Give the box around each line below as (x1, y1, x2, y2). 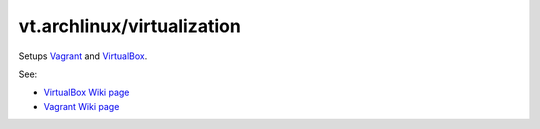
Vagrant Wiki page (43, 100, 120, 112)
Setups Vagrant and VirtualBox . (18, 50, 148, 62)
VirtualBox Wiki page (43, 86, 130, 99)
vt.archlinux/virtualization (18, 15, 242, 37)
